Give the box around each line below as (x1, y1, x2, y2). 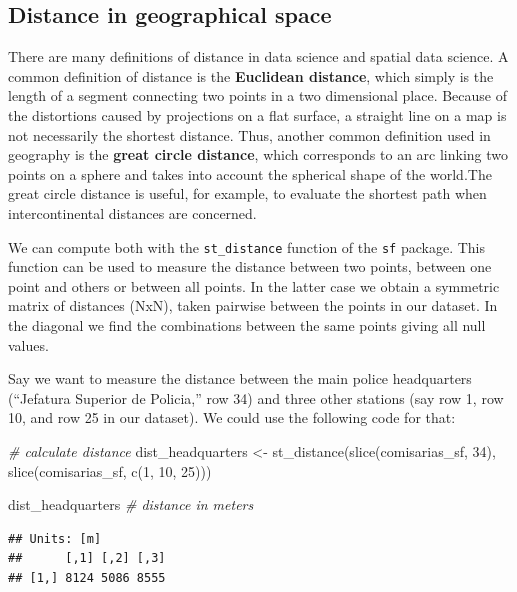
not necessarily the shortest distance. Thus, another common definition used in (8, 124, 491, 145)
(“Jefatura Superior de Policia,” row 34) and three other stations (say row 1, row (8, 387, 504, 408)
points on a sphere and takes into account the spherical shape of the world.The (8, 163, 492, 184)
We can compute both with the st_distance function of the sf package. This (8, 236, 485, 257)
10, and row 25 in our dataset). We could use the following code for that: (8, 407, 456, 428)
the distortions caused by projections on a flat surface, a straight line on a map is (8, 104, 507, 125)
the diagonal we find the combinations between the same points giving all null (8, 314, 486, 335)
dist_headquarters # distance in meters (8, 494, 254, 515)
